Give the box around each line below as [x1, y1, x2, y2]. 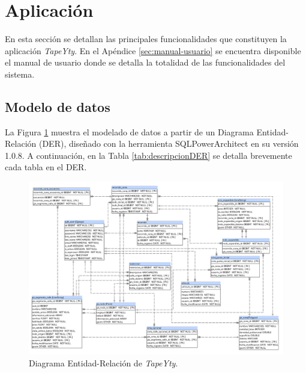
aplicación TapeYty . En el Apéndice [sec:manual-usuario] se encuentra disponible [5, 44, 301, 57]
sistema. [5, 67, 35, 80]
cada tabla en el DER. [5, 161, 87, 173]
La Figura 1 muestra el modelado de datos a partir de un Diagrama [5, 125, 254, 138]
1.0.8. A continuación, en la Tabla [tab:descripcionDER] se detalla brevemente [5, 149, 292, 161]
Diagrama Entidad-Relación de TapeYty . [29, 357, 178, 369]
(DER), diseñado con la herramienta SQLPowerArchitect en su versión [38, 137, 299, 150]
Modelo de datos [5, 97, 110, 116]
